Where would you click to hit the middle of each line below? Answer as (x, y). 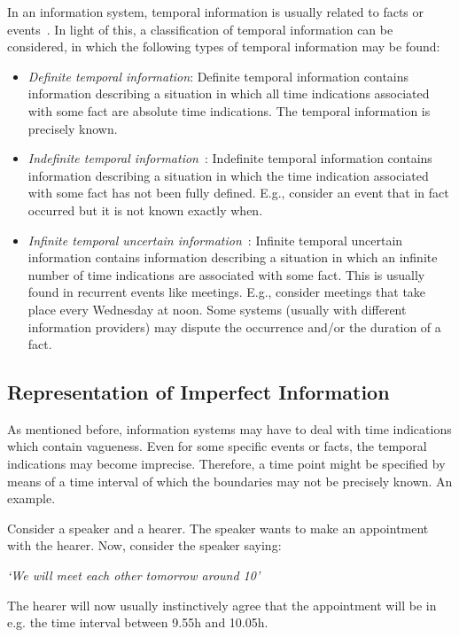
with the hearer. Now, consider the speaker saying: (144, 545)
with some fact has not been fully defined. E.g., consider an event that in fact (238, 193)
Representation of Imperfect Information (198, 392)
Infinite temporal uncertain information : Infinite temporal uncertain (215, 240)
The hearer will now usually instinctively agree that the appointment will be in (222, 605)
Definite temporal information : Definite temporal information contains (218, 76)
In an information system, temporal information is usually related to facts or (215, 12)
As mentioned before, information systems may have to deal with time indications (229, 428)
